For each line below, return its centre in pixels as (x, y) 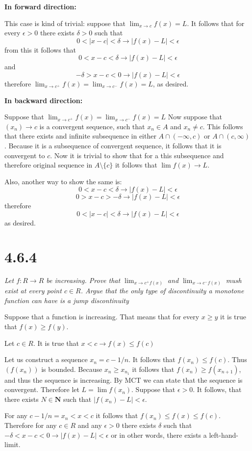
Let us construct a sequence (46, 359)
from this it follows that (40, 49)
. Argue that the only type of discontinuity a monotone (162, 291)
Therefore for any (31, 425)
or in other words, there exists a (159, 435)
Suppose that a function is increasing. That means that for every (102, 317)
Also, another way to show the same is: (63, 181)
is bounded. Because (72, 369)
